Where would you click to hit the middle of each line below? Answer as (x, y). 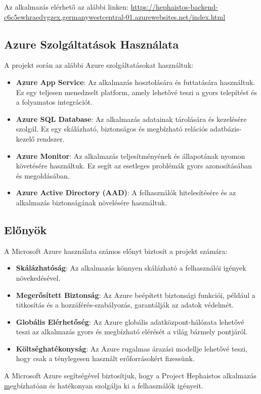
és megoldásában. (43, 175)
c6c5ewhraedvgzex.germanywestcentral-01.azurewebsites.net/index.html (115, 16)
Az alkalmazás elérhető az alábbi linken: (66, 7)
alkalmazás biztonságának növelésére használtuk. (92, 202)
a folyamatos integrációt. (54, 102)
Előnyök (26, 229)
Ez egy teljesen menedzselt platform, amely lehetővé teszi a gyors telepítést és (137, 92)
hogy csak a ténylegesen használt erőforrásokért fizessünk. (105, 358)
